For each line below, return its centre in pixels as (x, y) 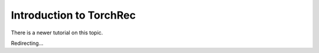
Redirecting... (27, 43)
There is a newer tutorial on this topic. (57, 33)
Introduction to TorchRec (73, 15)
